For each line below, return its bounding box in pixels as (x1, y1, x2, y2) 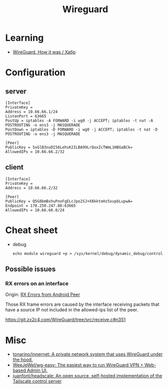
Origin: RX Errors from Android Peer (5, 291, 80, 298)
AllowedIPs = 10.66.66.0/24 (5, 207, 65, 213)
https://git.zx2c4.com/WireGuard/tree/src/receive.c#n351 (5, 316, 126, 323)
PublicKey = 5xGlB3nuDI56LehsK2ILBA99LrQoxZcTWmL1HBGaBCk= (5, 145, 133, 150)
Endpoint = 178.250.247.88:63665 (5, 203, 76, 208)
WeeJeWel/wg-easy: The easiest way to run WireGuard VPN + (12, 362, 144, 368)
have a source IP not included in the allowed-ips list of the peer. (5, 307, 139, 313)
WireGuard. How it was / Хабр (12, 49, 76, 55)
